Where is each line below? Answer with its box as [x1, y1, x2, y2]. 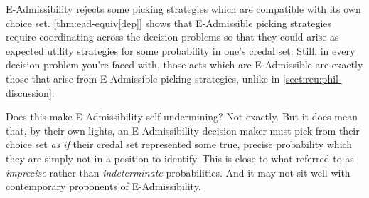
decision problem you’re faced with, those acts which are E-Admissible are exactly [6, 57, 363, 72]
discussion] [6, 85, 52, 100]
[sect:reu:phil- [283, 71, 342, 85]
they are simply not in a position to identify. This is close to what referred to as [6, 150, 354, 165]
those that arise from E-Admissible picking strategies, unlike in [6, 71, 280, 85]
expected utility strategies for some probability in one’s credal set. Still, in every [6, 43, 355, 58]
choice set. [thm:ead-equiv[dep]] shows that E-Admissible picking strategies [6, 15, 332, 30]
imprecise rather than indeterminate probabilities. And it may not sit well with [6, 165, 351, 179]
